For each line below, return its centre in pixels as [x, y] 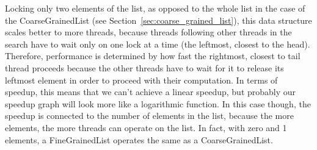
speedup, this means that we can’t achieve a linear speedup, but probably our [151, 92]
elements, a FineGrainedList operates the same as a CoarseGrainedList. [139, 139]
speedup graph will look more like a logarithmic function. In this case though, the [158, 103]
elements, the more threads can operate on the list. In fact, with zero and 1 [146, 127]
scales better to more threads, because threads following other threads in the [148, 32]
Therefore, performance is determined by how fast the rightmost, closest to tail [153, 56]
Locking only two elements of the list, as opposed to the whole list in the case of [155, 8]
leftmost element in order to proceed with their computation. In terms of [141, 80]
